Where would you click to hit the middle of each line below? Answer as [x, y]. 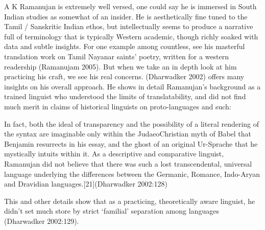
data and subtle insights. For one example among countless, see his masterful [125, 46]
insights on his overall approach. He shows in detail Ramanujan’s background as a [132, 86]
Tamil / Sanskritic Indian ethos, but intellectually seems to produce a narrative [129, 26]
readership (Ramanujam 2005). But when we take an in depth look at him [121, 66]
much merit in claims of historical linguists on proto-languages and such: [118, 106]
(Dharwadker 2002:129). [42, 221]
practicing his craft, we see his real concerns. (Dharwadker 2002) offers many [124, 76]
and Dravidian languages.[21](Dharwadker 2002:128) [86, 184]
